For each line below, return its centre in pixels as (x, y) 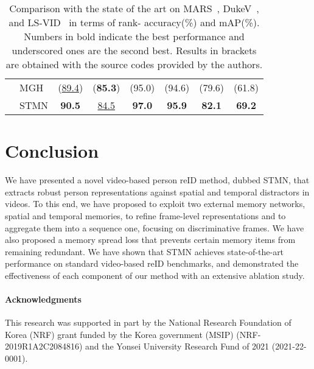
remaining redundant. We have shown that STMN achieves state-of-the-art (145, 251)
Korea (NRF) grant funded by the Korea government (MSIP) (119, 334)
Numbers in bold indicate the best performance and (134, 36)
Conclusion (52, 151)
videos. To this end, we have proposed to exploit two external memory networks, (155, 204)
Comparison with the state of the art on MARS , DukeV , (134, 8)
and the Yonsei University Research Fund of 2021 (177, 346)
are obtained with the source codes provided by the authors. (134, 64)
